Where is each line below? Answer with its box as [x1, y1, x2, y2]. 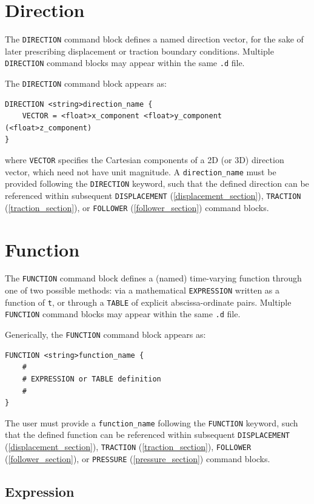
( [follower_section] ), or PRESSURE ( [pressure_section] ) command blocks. [5, 452, 270, 465]
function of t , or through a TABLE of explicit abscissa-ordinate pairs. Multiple [5, 295, 292, 308]
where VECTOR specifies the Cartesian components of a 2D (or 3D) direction [5, 153, 284, 166]
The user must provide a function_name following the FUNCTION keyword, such [5, 416, 298, 429]
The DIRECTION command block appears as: [5, 77, 167, 90]
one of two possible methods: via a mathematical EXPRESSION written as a [5, 284, 280, 297]
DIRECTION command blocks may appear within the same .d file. [5, 56, 245, 69]
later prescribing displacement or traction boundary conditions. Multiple [5, 44, 274, 57]
